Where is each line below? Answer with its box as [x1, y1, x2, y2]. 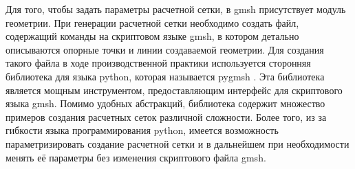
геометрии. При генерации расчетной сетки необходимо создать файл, [6, 15, 299, 30]
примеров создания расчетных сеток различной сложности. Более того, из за [6, 109, 327, 124]
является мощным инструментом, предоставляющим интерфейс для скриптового [6, 82, 343, 97]
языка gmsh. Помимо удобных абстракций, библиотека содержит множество [6, 96, 325, 111]
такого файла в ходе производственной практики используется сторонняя [6, 56, 311, 70]
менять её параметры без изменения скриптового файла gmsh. [6, 150, 266, 164]
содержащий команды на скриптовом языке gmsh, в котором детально [6, 29, 299, 43]
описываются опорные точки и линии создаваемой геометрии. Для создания [6, 42, 324, 56]
